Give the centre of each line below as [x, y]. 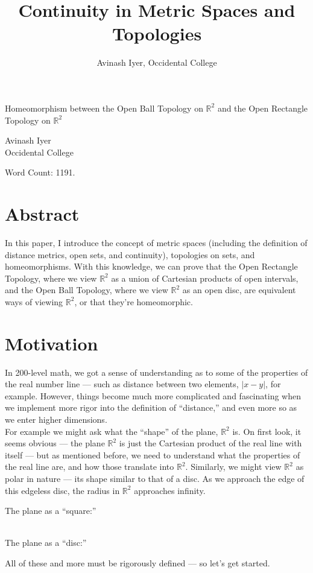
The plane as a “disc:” [46, 543]
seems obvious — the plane [55, 443]
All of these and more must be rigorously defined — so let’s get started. [138, 563]
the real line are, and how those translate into [90, 467]
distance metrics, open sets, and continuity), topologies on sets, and [130, 254]
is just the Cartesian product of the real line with [210, 443]
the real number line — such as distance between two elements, [122, 384]
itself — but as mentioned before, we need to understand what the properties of [153, 454]
